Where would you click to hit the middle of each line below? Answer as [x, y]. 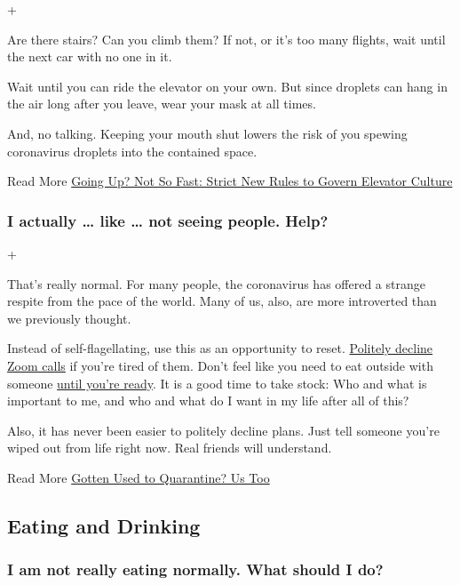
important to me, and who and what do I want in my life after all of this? [208, 401]
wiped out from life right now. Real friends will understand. [170, 448]
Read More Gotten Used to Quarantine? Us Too [139, 477]
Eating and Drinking [104, 525]
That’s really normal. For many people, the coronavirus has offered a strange [216, 283]
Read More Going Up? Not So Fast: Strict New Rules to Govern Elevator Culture [230, 181]
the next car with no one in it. [90, 56]
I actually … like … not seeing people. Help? [168, 220]
